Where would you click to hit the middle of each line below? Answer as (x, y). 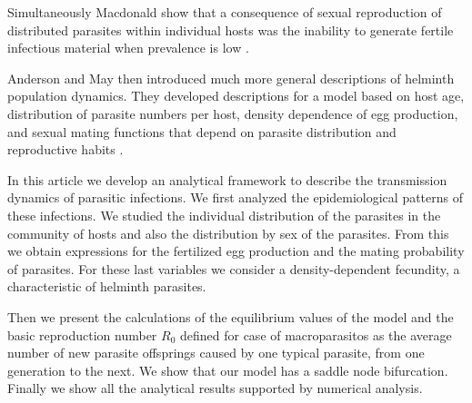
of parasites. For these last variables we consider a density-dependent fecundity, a (234, 268)
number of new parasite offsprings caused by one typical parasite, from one (216, 353)
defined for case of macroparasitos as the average (316, 334)
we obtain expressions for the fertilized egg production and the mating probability (236, 251)
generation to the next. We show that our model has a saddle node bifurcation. (228, 370)
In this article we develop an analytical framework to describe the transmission (227, 179)
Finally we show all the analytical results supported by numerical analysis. (215, 388)
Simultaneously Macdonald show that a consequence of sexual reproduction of (225, 12)
